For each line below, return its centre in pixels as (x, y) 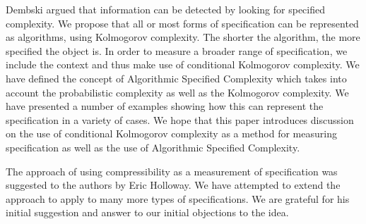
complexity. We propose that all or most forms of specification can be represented (182, 23)
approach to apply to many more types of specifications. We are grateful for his (178, 198)
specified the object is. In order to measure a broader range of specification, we (177, 50)
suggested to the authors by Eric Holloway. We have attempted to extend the (173, 185)
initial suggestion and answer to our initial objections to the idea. (147, 212)
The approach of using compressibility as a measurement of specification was (172, 171)
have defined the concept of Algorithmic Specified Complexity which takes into (176, 78)
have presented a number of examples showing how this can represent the (165, 106)
